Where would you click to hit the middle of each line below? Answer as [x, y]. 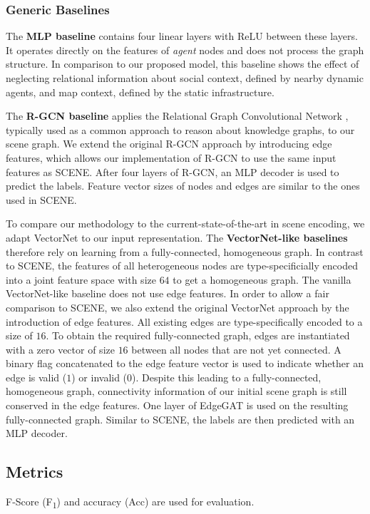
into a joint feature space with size [81, 279]
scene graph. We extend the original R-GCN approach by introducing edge [169, 144]
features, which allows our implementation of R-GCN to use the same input [171, 157]
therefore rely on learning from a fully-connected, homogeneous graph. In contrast [185, 251]
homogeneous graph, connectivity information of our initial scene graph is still [176, 391]
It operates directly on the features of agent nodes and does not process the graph [185, 50]
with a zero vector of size [60, 349]
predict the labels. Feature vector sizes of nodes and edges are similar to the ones [183, 186]
